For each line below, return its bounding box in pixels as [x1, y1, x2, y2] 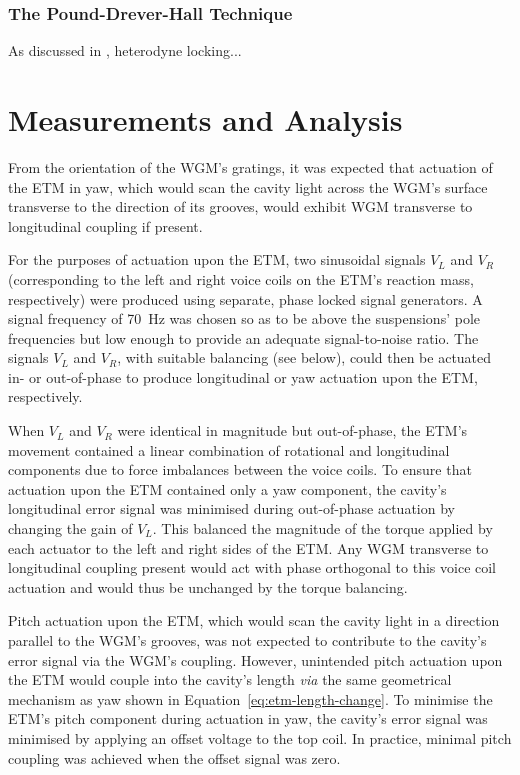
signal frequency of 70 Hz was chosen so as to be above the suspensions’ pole [8, 308, 481, 329]
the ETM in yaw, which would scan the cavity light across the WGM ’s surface [8, 176, 488, 197]
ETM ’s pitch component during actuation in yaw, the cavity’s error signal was [8, 708, 488, 729]
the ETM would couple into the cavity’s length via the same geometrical [8, 669, 452, 690]
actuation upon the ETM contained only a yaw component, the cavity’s [8, 478, 447, 499]
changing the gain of [8, 518, 133, 539]
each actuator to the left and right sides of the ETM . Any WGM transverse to [8, 537, 489, 558]
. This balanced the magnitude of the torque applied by [152, 518, 493, 539]
